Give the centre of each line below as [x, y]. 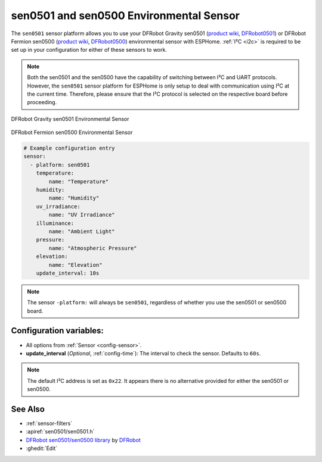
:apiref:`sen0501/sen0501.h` [60, 432]
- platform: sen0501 [60, 165]
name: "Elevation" [75, 265]
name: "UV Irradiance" [82, 215]
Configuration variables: [58, 331]
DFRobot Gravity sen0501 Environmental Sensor [70, 118]
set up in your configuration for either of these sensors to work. [89, 50]
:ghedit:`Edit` [42, 448]
